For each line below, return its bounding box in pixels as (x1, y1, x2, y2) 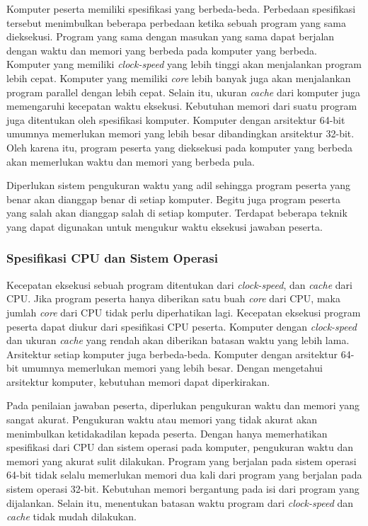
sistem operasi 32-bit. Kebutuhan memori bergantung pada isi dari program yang (6, 481, 360, 496)
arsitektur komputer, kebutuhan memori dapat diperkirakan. (6, 374, 270, 389)
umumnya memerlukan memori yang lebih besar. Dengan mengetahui (21, 360, 323, 375)
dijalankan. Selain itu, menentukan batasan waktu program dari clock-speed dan (6, 495, 354, 510)
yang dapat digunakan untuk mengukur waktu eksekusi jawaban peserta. (6, 219, 323, 234)
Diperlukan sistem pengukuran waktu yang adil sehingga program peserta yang (6, 178, 351, 193)
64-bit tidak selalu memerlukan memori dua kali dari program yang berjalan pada (6, 467, 362, 482)
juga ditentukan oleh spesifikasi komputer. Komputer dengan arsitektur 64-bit (6, 112, 345, 127)
